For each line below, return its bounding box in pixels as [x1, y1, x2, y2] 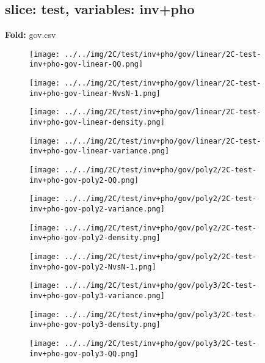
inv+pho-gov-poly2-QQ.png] [29, 175, 139, 185]
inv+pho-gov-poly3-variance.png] [29, 291, 165, 300]
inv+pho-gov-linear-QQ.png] [29, 60, 143, 69]
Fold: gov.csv [5, 28, 56, 41]
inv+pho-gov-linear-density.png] [29, 118, 165, 127]
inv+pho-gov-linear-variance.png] [29, 147, 170, 156]
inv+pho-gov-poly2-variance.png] [29, 205, 165, 214]
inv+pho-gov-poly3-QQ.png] [29, 349, 139, 358]
